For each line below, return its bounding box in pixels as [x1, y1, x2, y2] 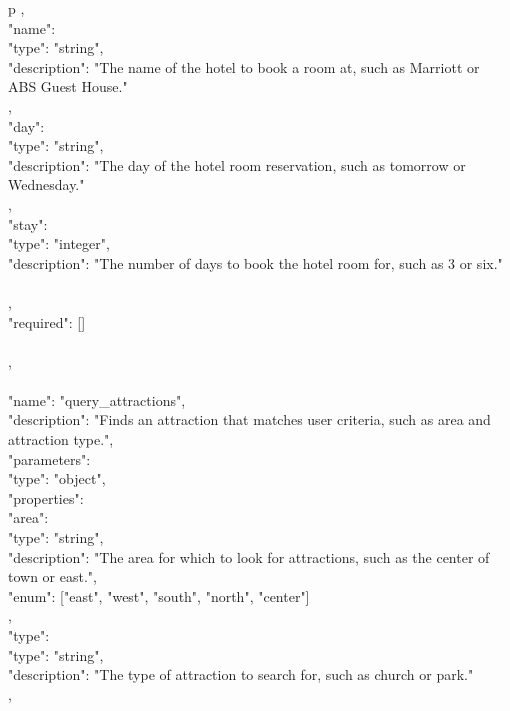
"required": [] [8, 311, 86, 332]
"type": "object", [8, 468, 106, 489]
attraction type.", [8, 429, 114, 450]
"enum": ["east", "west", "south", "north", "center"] [8, 585, 310, 606]
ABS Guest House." [8, 76, 128, 97]
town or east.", [8, 566, 97, 587]
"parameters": [8, 448, 91, 469]
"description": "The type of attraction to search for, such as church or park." [8, 664, 474, 685]
